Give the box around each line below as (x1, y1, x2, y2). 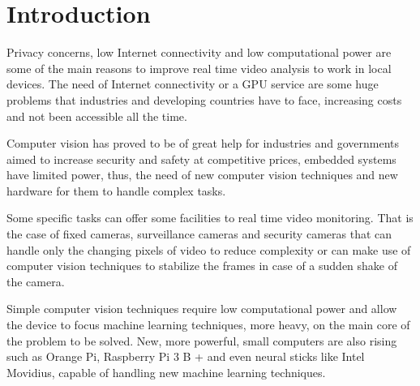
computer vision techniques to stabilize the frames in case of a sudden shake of (6, 257, 398, 274)
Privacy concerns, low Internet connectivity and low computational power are (6, 44, 392, 61)
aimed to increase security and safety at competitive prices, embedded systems (6, 150, 396, 167)
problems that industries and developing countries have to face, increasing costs (6, 91, 402, 108)
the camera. (6, 272, 65, 289)
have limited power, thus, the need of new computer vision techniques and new (6, 166, 398, 183)
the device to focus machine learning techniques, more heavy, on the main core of (6, 316, 410, 333)
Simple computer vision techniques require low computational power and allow (6, 300, 397, 317)
